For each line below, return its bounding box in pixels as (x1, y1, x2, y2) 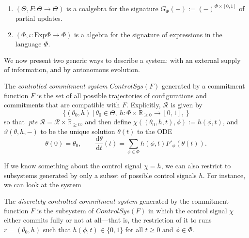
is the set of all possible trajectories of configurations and (37, 90, 207, 100)
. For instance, (202, 170, 246, 180)
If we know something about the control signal (4, 161, 142, 171)
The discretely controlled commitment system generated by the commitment (4, 196, 229, 206)
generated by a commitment (162, 81, 245, 90)
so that (4, 117, 25, 127)
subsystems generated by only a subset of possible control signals (4, 170, 197, 180)
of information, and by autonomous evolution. (4, 64, 140, 74)
